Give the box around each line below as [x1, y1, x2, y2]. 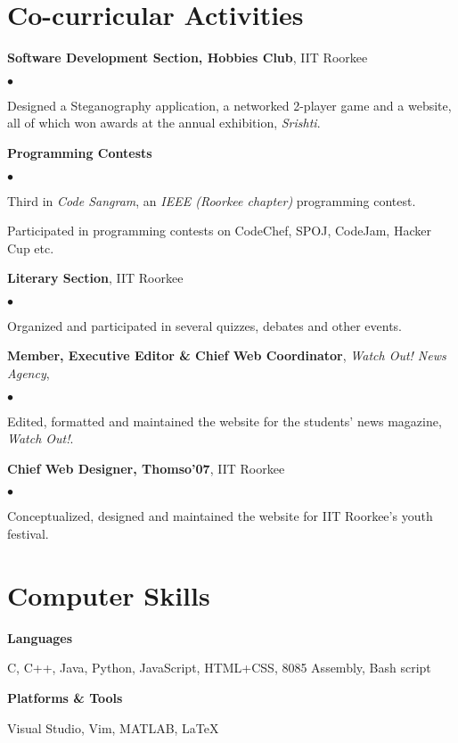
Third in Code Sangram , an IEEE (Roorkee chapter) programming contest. [7, 191, 416, 210]
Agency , [7, 364, 50, 383]
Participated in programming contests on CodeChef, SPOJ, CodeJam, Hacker [7, 221, 431, 240]
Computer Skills [7, 576, 210, 613]
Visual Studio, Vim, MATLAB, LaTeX [7, 718, 219, 737]
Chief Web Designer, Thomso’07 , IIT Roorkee [7, 458, 285, 477]
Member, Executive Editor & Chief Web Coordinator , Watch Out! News [7, 346, 446, 365]
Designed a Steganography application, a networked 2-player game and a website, [7, 95, 452, 114]
